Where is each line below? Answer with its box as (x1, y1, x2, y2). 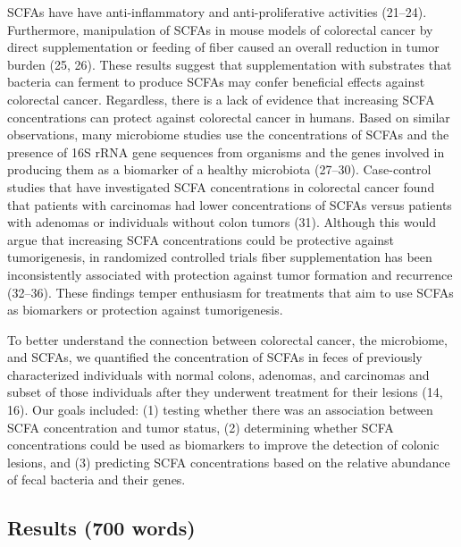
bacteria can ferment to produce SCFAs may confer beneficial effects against (7, 72, 425, 91)
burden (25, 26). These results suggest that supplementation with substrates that (7, 55, 452, 73)
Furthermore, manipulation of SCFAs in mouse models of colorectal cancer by (7, 20, 433, 38)
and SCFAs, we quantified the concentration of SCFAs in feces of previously (7, 348, 423, 366)
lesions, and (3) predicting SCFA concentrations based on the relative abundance (7, 452, 450, 471)
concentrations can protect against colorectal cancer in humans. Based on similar (7, 107, 450, 126)
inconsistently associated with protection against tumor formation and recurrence (7, 265, 453, 283)
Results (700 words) (7, 514, 196, 542)
